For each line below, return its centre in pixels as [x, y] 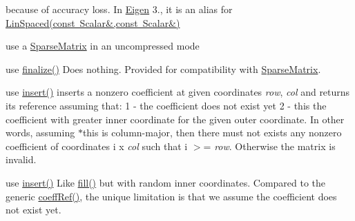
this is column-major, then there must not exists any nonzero [212, 133]
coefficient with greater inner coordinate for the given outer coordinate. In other [175, 119]
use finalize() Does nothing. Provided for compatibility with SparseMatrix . [163, 69]
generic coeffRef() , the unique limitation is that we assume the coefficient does [171, 196]
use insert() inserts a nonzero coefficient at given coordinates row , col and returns [178, 92]
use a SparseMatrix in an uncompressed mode [103, 46]
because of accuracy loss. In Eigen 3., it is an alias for [119, 9]
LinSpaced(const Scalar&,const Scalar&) [93, 22]
